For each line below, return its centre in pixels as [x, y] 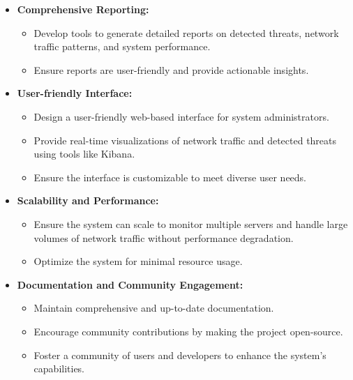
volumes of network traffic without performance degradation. [164, 237]
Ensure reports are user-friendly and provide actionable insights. [171, 69]
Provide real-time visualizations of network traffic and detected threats [185, 140]
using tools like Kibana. [84, 154]
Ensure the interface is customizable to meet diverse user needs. [170, 177]
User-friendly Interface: [75, 93]
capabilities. [59, 368]
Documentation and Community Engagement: [130, 284]
